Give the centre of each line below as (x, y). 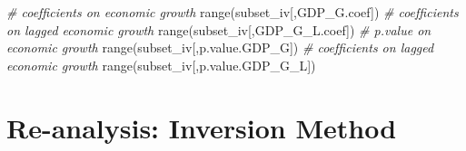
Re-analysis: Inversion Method (202, 127)
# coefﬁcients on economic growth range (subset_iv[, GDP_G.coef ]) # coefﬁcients (233, 12)
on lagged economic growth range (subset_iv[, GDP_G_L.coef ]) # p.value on (219, 29)
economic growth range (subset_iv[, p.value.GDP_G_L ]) (161, 65)
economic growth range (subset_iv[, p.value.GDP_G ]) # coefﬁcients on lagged (220, 47)
